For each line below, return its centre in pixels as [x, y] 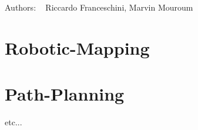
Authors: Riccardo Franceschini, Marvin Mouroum [99, 7]
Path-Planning [65, 94]
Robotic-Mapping [77, 47]
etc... [14, 122]
